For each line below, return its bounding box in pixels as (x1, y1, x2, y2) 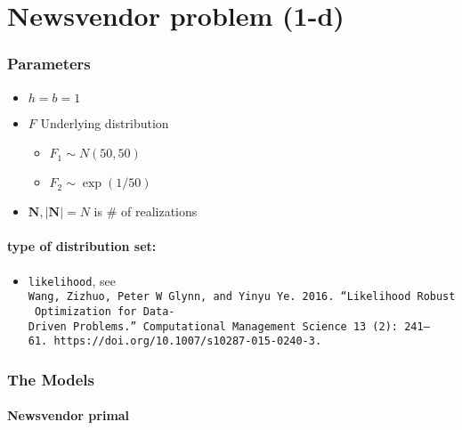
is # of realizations (93, 202, 198, 221)
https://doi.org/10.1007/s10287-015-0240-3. (53, 335, 322, 348)
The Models (7, 368, 94, 390)
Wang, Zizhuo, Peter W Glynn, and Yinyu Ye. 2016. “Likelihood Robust (28, 290, 456, 304)
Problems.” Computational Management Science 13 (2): (72, 320, 399, 333)
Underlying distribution (40, 113, 169, 132)
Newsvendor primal (7, 406, 130, 425)
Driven (28, 320, 67, 333)
